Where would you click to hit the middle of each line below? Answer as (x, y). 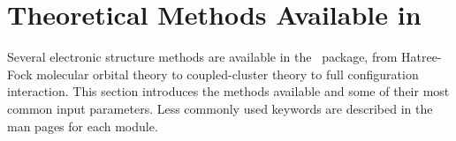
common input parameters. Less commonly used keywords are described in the (220, 108)
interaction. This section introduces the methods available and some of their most (228, 91)
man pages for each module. (83, 126)
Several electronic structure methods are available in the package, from (202, 57)
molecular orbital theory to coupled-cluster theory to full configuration (228, 74)
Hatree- (422, 57)
